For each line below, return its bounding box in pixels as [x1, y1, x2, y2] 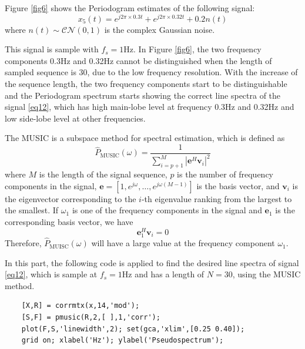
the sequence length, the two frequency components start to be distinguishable [5, 78, 287, 90]
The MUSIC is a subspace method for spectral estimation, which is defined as [5, 132, 285, 144]
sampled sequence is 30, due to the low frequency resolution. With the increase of [5, 66, 298, 78]
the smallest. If [5, 204, 59, 216]
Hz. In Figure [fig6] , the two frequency [123, 43, 262, 55]
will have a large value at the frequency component [91, 237, 275, 249]
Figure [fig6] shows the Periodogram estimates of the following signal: [5, 2, 255, 14]
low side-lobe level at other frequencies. [5, 112, 146, 124]
